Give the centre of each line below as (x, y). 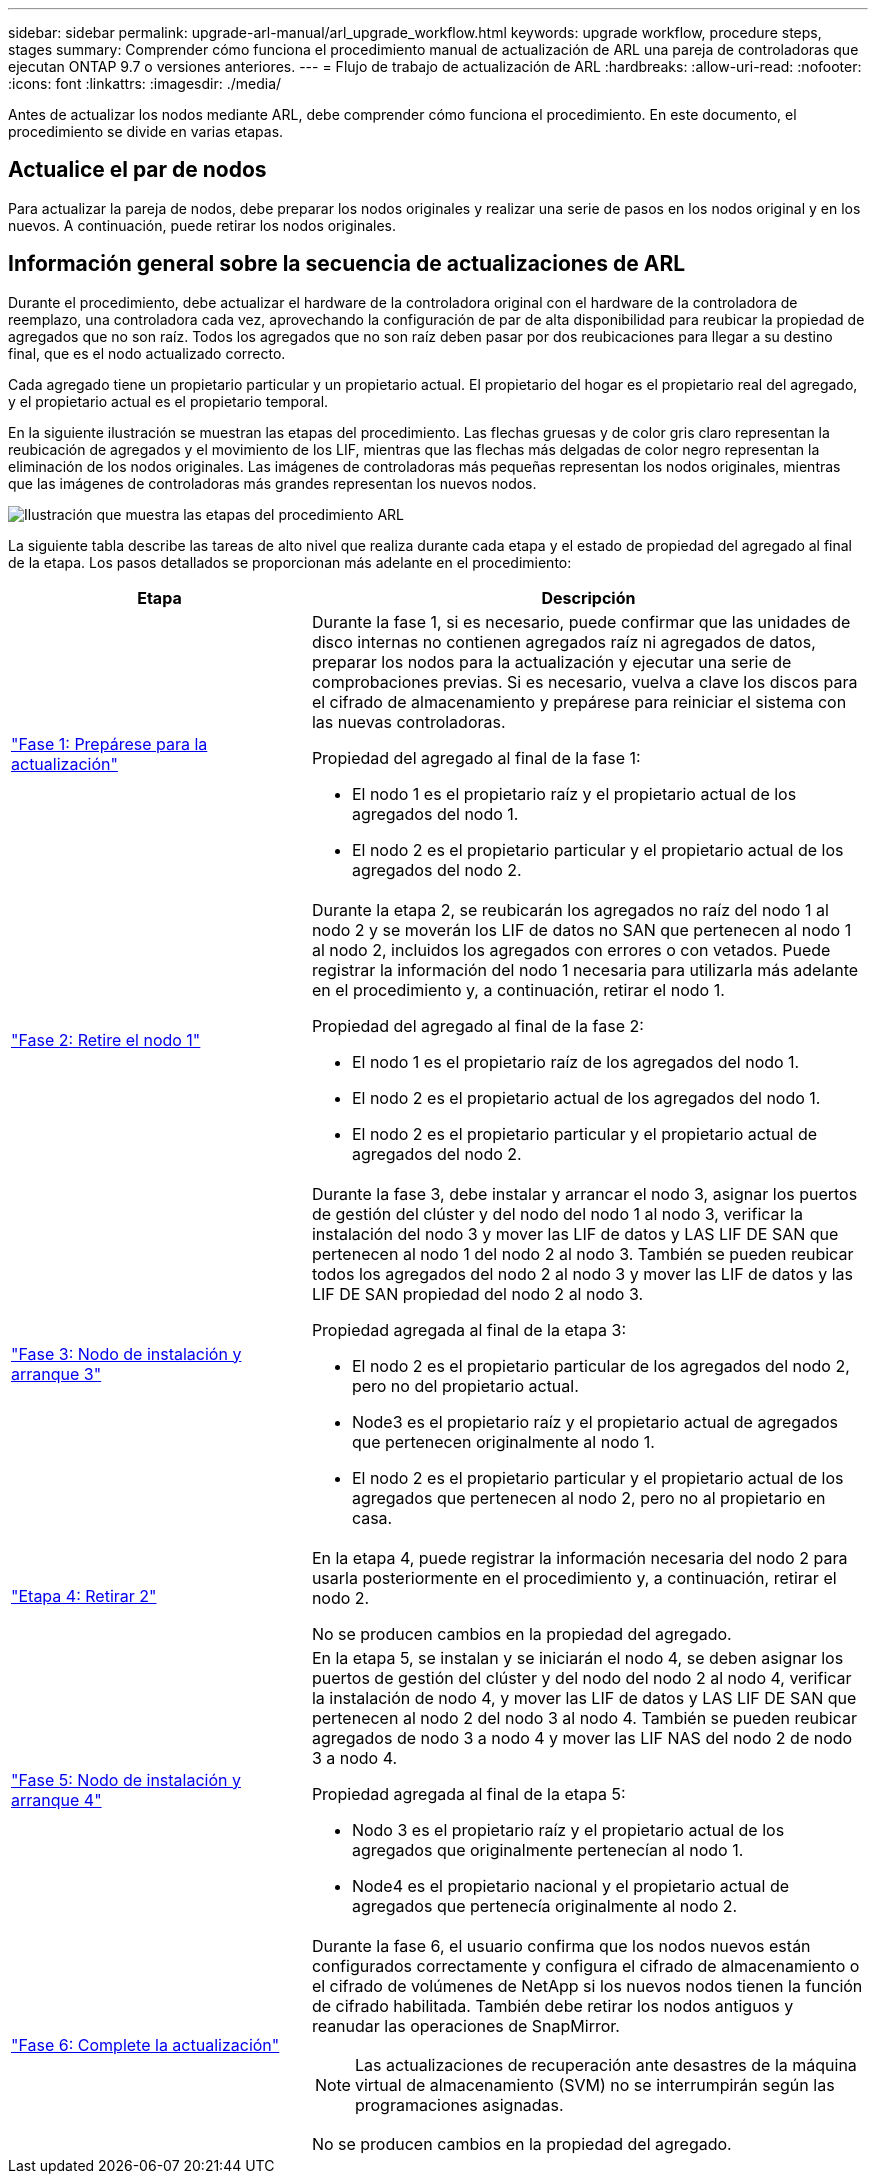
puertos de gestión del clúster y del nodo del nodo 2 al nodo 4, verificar (581, 1677)
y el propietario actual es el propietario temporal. (168, 401)
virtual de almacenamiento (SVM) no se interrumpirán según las (594, 2084)
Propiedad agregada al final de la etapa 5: (468, 1793)
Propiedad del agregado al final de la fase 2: (477, 1025)
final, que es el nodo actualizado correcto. (147, 353)
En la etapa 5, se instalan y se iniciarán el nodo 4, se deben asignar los (577, 1657)
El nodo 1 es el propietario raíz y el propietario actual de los (574, 793)
